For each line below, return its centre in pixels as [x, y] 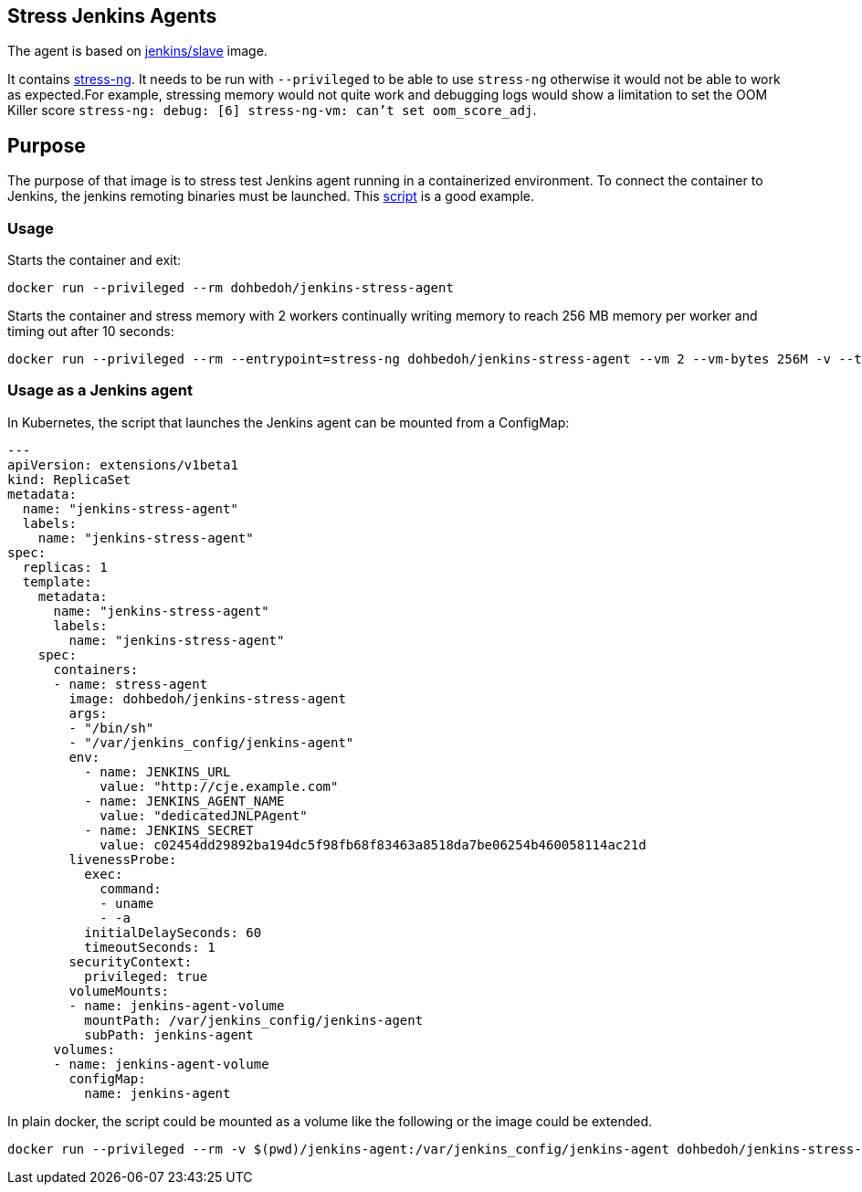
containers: [96, 669]
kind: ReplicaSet [69, 479]
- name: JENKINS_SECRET [169, 830]
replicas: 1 [65, 567]
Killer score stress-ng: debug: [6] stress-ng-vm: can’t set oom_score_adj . [272, 111]
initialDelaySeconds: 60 [173, 932]
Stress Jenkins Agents [112, 16]
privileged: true [146, 976]
